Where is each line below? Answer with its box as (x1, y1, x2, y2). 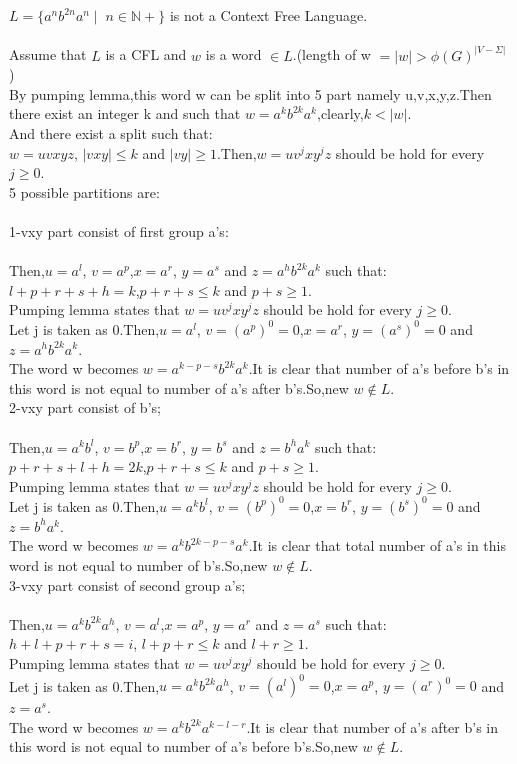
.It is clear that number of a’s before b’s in (248, 358, 510, 379)
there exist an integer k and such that (9, 103, 241, 124)
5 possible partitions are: (9, 181, 160, 202)
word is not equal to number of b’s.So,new (9, 554, 268, 575)
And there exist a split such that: (9, 123, 213, 143)
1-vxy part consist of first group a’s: (9, 220, 229, 241)
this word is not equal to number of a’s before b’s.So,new (9, 736, 358, 757)
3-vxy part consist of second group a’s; (9, 574, 246, 595)
